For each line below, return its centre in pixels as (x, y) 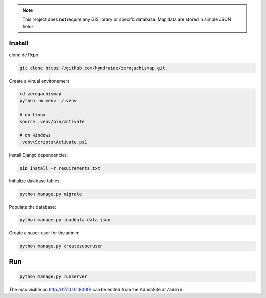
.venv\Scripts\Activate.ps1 (53, 142)
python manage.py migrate (51, 194)
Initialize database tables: (35, 181)
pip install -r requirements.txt (60, 168)
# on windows (35, 135)
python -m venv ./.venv (48, 101)
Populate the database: (33, 207)
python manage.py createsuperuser (61, 246)
